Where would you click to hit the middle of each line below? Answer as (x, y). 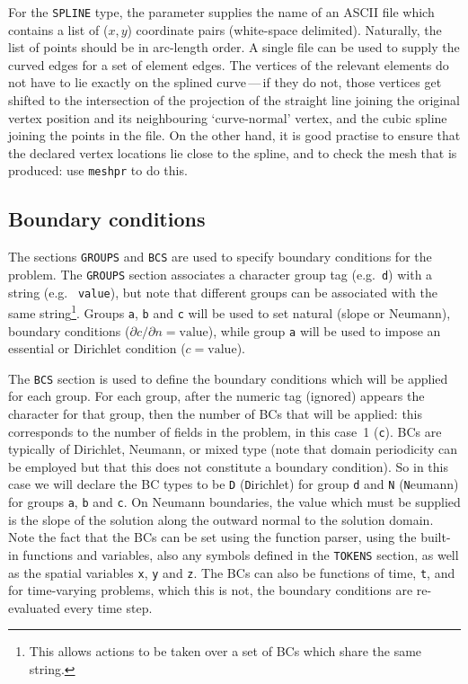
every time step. (108, 607)
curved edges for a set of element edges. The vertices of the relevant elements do (229, 64)
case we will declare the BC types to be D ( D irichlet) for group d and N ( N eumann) (234, 484)
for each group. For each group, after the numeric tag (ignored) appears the (216, 396)
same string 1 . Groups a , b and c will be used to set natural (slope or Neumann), (230, 311)
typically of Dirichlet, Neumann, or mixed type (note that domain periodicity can (233, 449)
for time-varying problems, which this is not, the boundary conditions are (211, 590)
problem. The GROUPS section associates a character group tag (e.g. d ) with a (221, 274)
